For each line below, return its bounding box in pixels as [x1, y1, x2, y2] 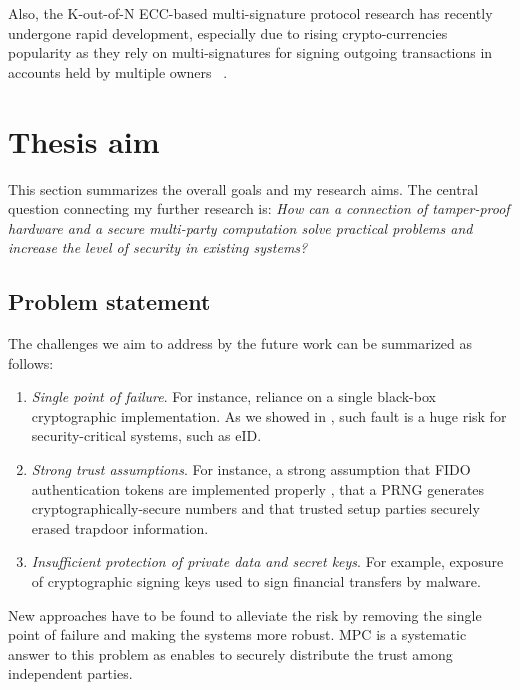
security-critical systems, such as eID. [31, 425, 262, 446]
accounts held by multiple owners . [8, 61, 228, 82]
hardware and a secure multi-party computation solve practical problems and [8, 217, 473, 238]
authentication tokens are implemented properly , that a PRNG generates [31, 478, 485, 499]
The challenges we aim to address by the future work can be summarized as [8, 333, 473, 354]
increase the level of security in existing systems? [8, 237, 308, 258]
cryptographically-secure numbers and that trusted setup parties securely [31, 498, 480, 519]
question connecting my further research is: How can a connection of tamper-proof [8, 198, 510, 219]
